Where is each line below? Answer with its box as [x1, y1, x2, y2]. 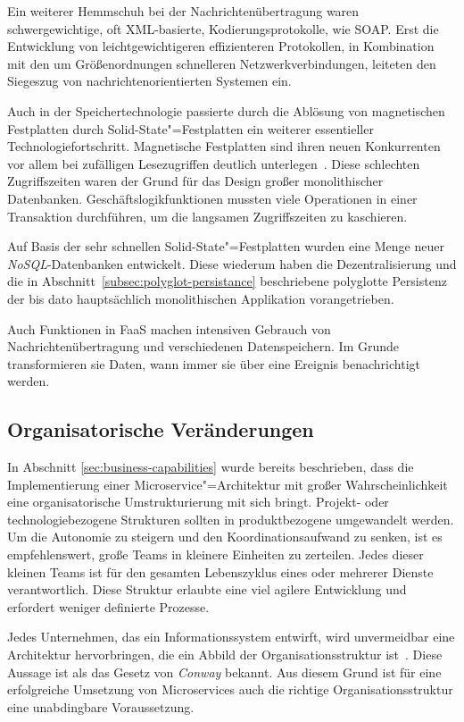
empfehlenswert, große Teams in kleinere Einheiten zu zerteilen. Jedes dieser [7, 545, 424, 564]
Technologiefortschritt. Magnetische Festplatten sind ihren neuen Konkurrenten [7, 137, 441, 155]
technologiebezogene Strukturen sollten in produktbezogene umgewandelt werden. [7, 509, 454, 528]
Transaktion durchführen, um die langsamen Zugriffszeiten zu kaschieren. [7, 206, 408, 225]
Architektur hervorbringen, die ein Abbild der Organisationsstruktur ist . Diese [7, 645, 443, 664]
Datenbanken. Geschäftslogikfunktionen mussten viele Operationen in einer [7, 189, 418, 207]
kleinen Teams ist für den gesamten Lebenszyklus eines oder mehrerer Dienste [7, 562, 434, 581]
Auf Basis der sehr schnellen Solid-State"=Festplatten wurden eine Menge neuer [7, 237, 444, 256]
